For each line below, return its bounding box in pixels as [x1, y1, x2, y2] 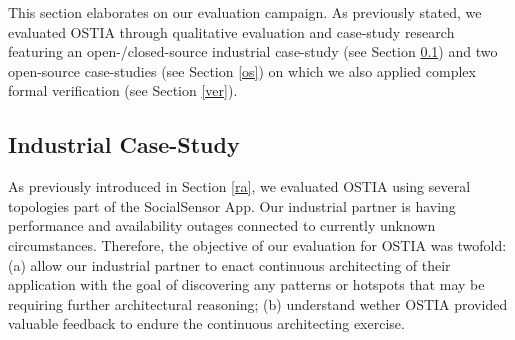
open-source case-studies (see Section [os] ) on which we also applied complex [8, 60, 476, 81]
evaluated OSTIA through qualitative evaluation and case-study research [8, 21, 455, 42]
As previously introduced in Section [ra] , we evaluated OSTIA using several [8, 176, 471, 197]
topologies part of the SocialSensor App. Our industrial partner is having [8, 195, 456, 216]
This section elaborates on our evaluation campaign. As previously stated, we [8, 2, 482, 22]
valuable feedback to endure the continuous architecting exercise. [8, 313, 405, 334]
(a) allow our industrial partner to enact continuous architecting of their [8, 254, 451, 275]
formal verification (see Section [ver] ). [8, 80, 238, 101]
